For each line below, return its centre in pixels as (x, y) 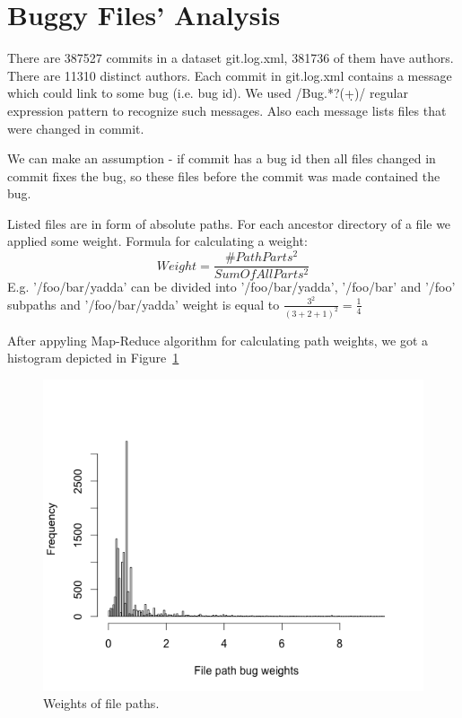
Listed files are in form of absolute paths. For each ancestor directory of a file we (229, 223)
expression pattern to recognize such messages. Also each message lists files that (227, 110)
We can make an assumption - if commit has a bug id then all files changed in (222, 158)
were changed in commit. (76, 128)
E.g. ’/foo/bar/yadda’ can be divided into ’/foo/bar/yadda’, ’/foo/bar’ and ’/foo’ (231, 287)
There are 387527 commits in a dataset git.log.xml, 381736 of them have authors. (231, 58)
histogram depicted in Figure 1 (93, 358)
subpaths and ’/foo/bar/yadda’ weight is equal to (144, 304)
